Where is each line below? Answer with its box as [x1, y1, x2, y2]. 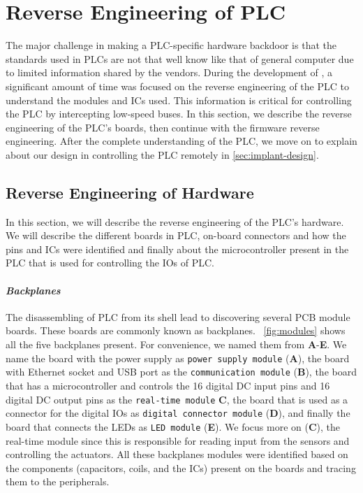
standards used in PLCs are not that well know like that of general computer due [6, 51, 354, 66]
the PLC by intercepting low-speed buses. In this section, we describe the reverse [6, 106, 352, 121]
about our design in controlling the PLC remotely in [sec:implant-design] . [6, 147, 319, 162]
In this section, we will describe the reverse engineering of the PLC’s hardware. [6, 214, 344, 229]
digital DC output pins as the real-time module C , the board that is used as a [6, 392, 348, 406]
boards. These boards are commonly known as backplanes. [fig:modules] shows [6, 323, 346, 338]
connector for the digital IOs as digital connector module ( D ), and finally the [6, 406, 350, 420]
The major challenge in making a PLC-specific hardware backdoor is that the [6, 38, 336, 52]
